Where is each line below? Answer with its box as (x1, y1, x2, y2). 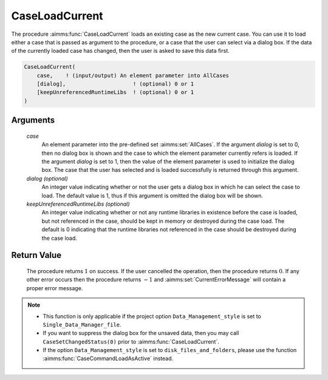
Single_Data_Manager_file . (43, 321, 121, 328)
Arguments (11, 115, 55, 126)
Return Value (11, 250, 62, 260)
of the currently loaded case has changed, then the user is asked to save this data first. (11, 47, 230, 55)
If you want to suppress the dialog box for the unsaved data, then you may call (43, 330, 239, 337)
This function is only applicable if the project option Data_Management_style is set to (43, 313, 261, 320)
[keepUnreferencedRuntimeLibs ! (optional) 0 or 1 (36, 89, 194, 96)
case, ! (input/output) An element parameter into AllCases (36, 72, 230, 79)
